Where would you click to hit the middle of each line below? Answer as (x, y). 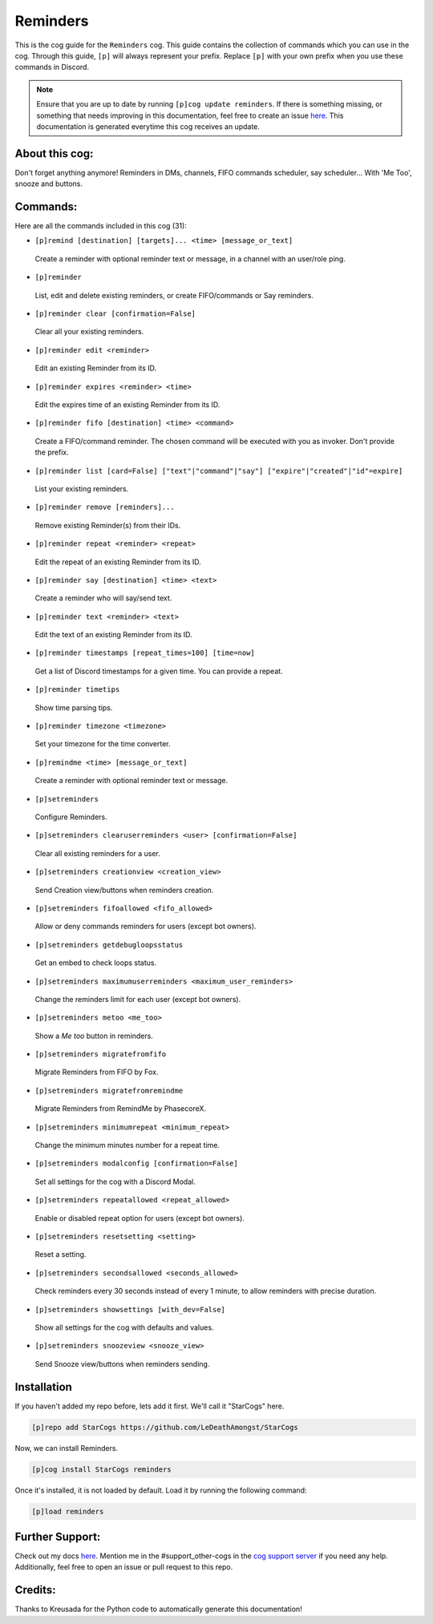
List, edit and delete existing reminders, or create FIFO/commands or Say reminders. (174, 295)
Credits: (35, 1590)
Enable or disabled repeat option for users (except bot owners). (140, 1218)
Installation (43, 1387)
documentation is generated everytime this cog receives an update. (148, 126)
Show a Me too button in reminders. (94, 1036)
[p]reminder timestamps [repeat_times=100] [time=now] (145, 653)
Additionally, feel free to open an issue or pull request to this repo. (124, 1567)
